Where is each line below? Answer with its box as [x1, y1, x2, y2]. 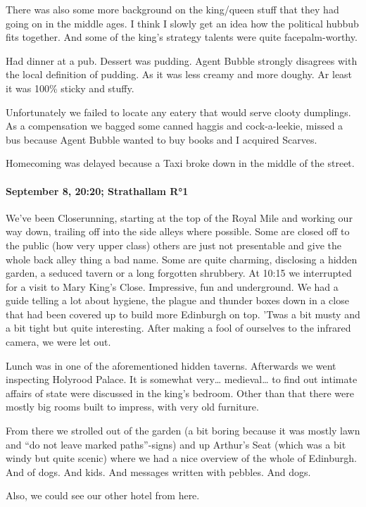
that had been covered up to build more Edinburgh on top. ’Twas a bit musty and [6, 306, 360, 321]
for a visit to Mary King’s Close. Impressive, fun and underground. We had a [6, 279, 339, 294]
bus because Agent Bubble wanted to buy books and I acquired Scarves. [6, 132, 317, 146]
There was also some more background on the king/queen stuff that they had [6, 2, 339, 16]
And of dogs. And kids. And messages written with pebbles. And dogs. [6, 464, 311, 479]
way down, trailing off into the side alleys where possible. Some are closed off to [6, 224, 350, 239]
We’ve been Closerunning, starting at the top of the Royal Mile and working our [6, 210, 353, 225]
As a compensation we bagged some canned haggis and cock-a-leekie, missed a [6, 118, 343, 133]
